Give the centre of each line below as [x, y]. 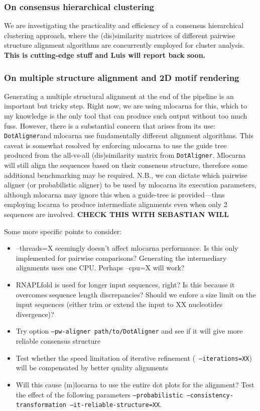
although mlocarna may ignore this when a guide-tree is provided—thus [114, 194]
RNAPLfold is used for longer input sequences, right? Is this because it [125, 285]
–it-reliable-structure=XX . [116, 404]
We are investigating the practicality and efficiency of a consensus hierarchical [124, 25]
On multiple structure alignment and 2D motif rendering [122, 77]
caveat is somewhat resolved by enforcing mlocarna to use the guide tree [115, 145]
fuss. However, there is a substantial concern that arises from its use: [110, 125]
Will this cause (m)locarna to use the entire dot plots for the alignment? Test [135, 384]
